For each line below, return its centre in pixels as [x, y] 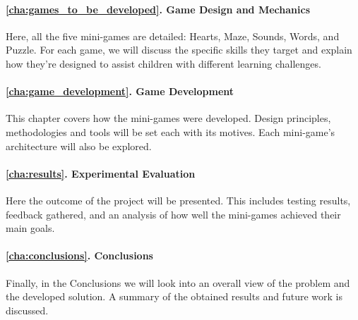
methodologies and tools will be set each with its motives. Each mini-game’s [171, 131]
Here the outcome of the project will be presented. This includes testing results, [178, 200]
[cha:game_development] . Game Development [120, 91]
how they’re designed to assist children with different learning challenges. [163, 63]
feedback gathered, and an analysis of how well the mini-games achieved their [173, 214]
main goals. [30, 228]
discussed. [27, 310]
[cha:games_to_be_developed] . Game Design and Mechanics [158, 9]
